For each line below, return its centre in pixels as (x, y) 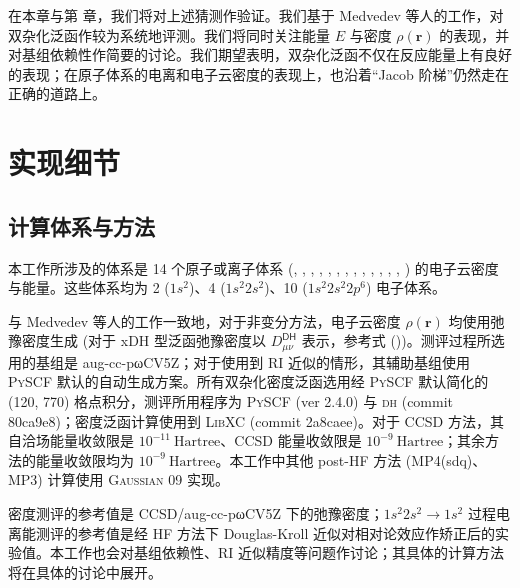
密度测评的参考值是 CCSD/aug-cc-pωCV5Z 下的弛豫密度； (196, 512)
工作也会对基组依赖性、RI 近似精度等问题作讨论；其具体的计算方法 (284, 552)
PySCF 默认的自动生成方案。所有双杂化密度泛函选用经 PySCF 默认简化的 (248, 381)
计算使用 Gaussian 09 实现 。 (138, 479)
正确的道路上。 (57, 93)
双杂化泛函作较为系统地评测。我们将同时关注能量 (169, 34)
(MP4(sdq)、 (446, 459)
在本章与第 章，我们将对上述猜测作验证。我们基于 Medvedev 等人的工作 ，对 (256, 15)
